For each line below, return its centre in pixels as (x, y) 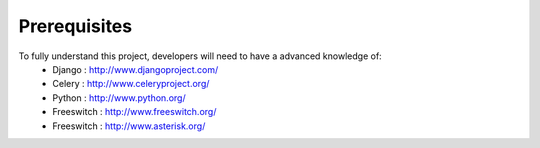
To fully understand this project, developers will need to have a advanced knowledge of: (200, 56)
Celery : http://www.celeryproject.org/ (131, 84)
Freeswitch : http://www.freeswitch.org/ (134, 112)
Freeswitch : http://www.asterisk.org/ (129, 126)
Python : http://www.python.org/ (119, 97)
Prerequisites (75, 26)
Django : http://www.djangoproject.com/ (135, 69)
